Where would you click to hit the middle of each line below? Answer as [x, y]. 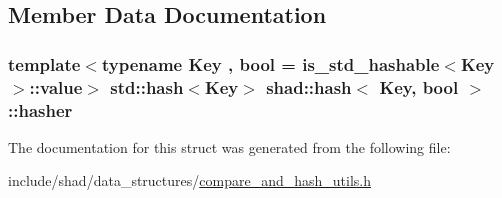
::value [56, 86]
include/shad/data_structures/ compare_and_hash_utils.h [190, 180]
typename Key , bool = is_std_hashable [270, 63]
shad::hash [309, 86]
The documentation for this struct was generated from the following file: [229, 146]
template [44, 63]
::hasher [40, 109]
